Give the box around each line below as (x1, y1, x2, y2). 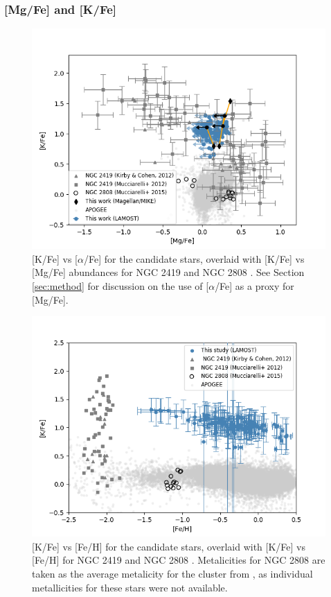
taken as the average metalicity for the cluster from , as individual (32, 566, 313, 580)
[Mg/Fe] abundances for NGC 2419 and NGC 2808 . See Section (32, 265, 305, 279)
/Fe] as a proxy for (215, 279, 294, 293)
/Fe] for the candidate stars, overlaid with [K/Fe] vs (83, 251, 305, 266)
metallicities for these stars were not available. (32, 580, 228, 594)
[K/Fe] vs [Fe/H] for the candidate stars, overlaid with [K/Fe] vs (32, 539, 305, 553)
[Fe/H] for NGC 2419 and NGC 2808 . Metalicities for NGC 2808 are (32, 553, 325, 567)
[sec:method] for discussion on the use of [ (32, 279, 209, 293)
